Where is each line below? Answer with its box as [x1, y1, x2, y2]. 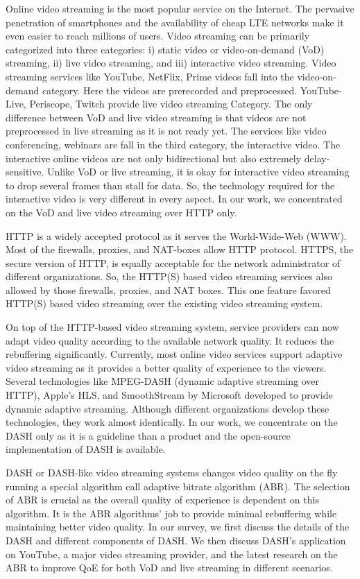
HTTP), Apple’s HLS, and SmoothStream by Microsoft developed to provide [6, 388, 333, 402]
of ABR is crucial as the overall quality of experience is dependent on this [6, 492, 319, 507]
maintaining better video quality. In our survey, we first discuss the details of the [6, 519, 350, 534]
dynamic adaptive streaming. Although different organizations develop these [6, 401, 329, 415]
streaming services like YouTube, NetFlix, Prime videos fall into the [6, 69, 294, 83]
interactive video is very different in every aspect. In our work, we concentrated [6, 191, 343, 206]
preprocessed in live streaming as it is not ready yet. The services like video [6, 123, 327, 138]
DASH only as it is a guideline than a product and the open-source [6, 428, 291, 442]
